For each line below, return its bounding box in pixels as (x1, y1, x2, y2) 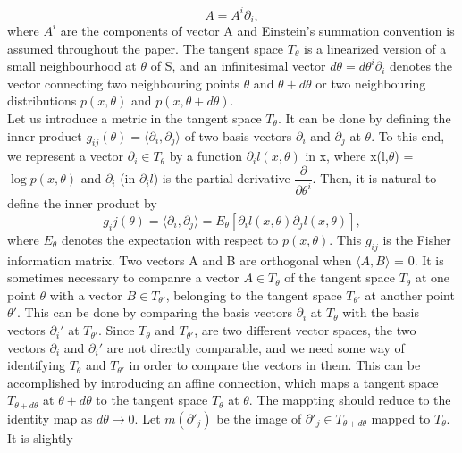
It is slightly (7, 428, 73, 447)
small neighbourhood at (7, 56, 137, 75)
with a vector (49, 285, 122, 304)
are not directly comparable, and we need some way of (106, 338, 405, 357)
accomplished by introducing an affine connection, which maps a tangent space (7, 373, 439, 391)
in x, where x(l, (305, 147, 389, 165)
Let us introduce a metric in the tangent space (7, 108, 262, 127)
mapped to (371, 408, 431, 427)
